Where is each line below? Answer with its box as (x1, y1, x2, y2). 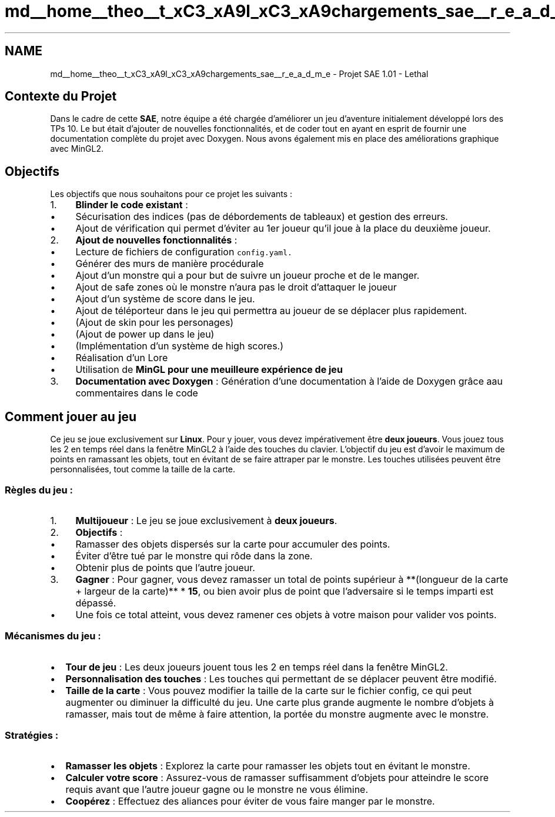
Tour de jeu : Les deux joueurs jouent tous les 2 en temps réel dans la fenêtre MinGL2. (65, 661, 448, 673)
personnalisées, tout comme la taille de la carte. (50, 464, 236, 475)
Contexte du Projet (5, 89, 117, 104)
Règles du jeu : (5, 483, 73, 496)
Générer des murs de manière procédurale (75, 258, 264, 270)
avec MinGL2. (50, 144, 103, 154)
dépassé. (75, 596, 116, 609)
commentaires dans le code (75, 387, 198, 399)
